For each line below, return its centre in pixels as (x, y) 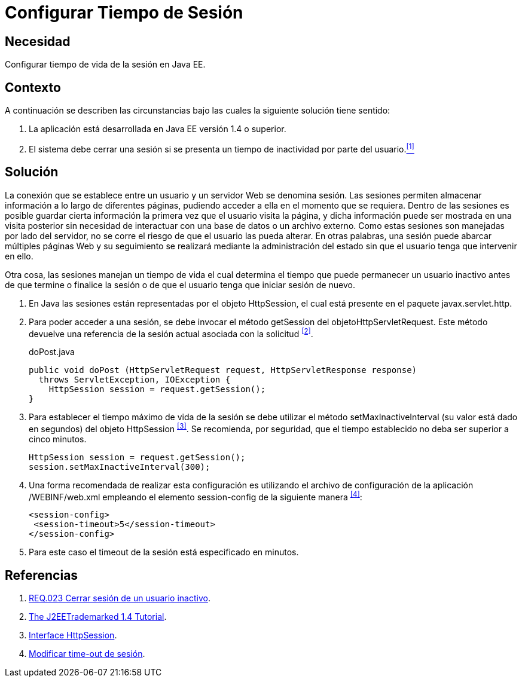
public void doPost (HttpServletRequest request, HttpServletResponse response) (223, 370)
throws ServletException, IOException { (135, 380)
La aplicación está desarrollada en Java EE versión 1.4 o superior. (158, 129)
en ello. (19, 256)
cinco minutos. (58, 439)
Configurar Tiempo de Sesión (124, 13)
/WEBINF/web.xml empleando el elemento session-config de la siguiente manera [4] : (196, 496)
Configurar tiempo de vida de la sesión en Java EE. (105, 65)
